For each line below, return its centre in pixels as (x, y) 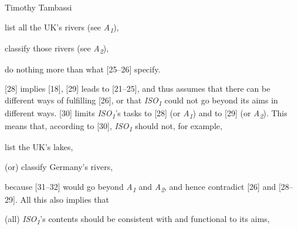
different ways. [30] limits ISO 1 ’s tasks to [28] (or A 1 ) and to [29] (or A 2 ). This (146, 114)
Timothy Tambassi (38, 7)
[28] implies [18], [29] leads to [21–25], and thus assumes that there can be (138, 89)
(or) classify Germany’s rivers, (59, 166)
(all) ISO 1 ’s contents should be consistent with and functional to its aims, (137, 220)
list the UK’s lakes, (39, 147)
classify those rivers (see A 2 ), (57, 48)
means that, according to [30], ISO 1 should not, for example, (114, 127)
